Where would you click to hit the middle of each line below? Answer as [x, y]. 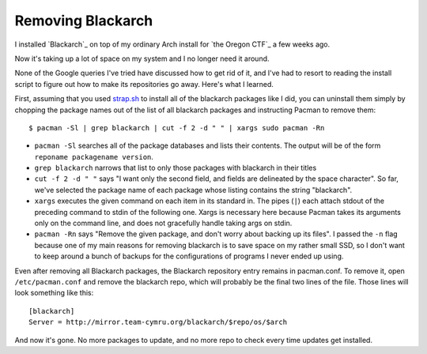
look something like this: [54, 293]
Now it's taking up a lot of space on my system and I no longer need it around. [142, 58]
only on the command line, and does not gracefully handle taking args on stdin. [163, 223]
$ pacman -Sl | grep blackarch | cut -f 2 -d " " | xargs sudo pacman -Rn [177, 128]
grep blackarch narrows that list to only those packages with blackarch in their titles [176, 168]
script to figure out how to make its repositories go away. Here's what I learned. [144, 84]
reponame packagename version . [94, 156]
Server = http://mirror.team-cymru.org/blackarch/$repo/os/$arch [158, 322]
